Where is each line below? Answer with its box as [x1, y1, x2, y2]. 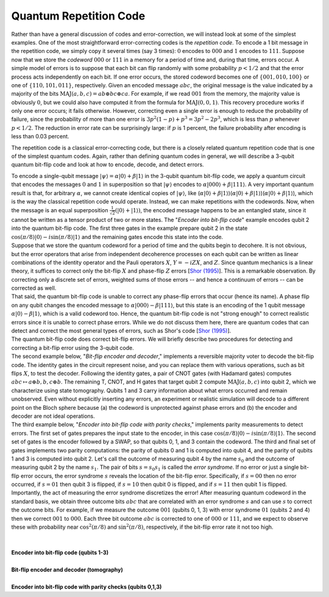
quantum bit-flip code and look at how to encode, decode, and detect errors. [11, 161, 204, 168]
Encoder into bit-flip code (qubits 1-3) [11, 549, 109, 556]
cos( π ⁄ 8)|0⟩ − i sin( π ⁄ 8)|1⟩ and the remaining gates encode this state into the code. [11, 233, 224, 240]
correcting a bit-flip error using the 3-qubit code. [11, 344, 134, 351]
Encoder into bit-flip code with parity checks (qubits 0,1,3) [11, 583, 162, 590]
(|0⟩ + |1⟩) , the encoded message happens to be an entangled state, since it [115, 207, 306, 214]
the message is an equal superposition [11, 207, 108, 214]
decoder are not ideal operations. [11, 412, 96, 420]
